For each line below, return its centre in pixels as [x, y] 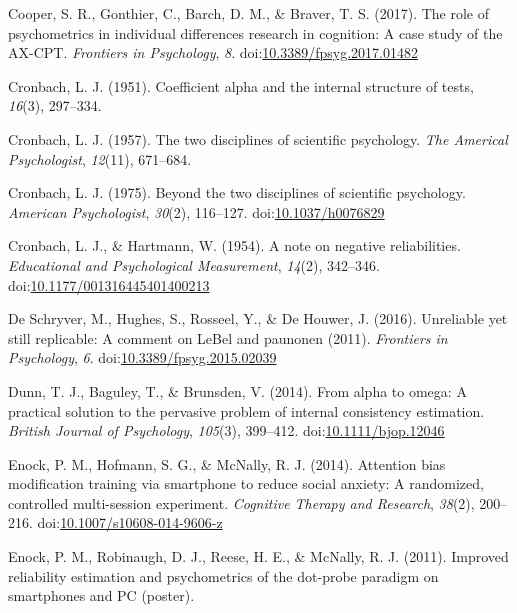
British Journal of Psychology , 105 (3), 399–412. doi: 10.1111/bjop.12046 [226, 430]
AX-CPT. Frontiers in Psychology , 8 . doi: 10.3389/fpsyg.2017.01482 [213, 52]
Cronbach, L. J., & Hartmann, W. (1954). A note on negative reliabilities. [234, 245]
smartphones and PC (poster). [101, 595]
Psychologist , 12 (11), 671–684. [100, 158]
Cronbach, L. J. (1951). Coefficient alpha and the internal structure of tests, [241, 85]
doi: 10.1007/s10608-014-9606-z [130, 522]
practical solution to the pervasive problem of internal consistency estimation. [246, 410]
